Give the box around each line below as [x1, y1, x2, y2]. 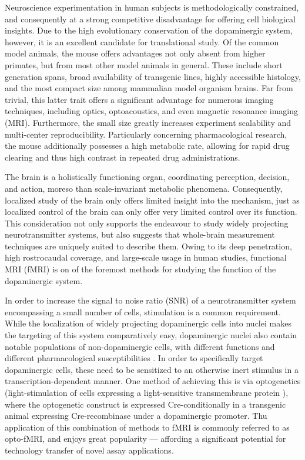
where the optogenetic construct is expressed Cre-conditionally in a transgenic [5, 398, 286, 410]
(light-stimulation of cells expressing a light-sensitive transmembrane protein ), [5, 386, 289, 398]
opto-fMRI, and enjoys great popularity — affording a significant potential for [5, 432, 286, 445]
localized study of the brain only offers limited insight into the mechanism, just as [5, 194, 300, 206]
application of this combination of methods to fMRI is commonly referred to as [5, 421, 290, 433]
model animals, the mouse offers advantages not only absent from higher [5, 47, 266, 59]
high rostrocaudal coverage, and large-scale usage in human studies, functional [5, 251, 287, 264]
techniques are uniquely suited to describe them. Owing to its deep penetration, [5, 239, 292, 252]
